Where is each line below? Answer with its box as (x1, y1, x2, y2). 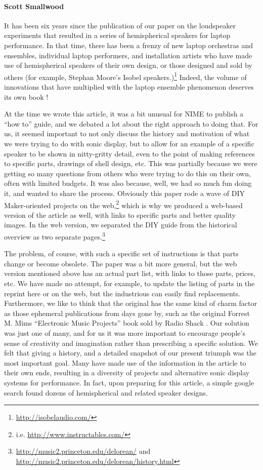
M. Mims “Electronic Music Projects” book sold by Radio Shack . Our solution (4, 318, 249, 328)
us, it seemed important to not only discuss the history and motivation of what (4, 128, 250, 139)
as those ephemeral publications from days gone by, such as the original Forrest (4, 307, 250, 318)
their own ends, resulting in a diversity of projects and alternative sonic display (4, 367, 250, 378)
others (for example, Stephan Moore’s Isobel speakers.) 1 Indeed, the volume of (4, 70, 247, 82)
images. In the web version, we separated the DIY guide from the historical (4, 219, 237, 230)
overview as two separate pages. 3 (4, 229, 105, 242)
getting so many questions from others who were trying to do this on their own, (4, 168, 251, 178)
